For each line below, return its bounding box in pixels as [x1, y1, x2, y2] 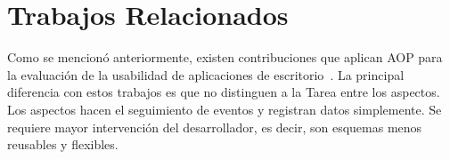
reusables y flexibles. [7, 135, 119, 154]
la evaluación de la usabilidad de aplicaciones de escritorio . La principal [7, 65, 405, 83]
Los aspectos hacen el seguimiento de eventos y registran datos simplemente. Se [7, 99, 442, 118]
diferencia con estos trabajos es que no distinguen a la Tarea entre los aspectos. [7, 83, 440, 101]
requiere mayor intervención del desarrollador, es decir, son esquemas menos [7, 117, 422, 136]
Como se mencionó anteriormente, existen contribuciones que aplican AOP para [7, 48, 443, 67]
